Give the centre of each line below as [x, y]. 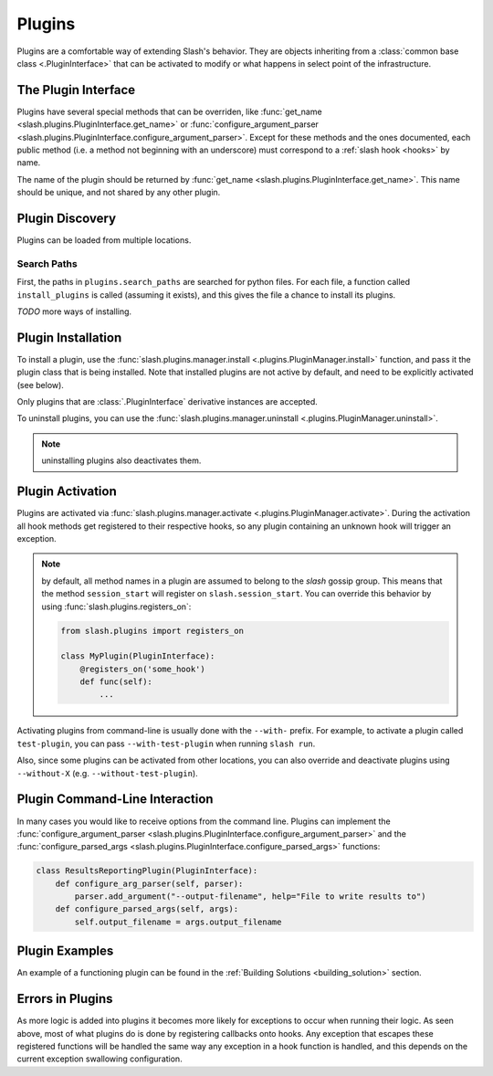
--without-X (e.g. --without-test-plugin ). [107, 773]
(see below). [40, 385]
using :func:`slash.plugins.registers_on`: [116, 607]
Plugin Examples [65, 951]
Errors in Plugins [65, 999]
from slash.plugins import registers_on [152, 631]
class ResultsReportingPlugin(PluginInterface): [147, 871]
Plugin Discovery [67, 218]
